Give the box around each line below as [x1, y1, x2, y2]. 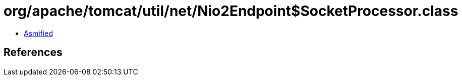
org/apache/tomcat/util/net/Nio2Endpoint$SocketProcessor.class [4, 2, 458, 19]
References [4, 46, 63, 59]
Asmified [24, 28, 53, 37]
